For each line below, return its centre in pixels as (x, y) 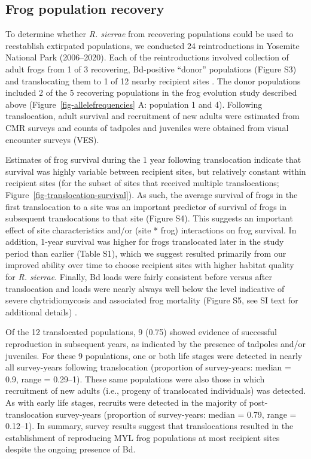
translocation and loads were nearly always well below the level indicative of (145, 288)
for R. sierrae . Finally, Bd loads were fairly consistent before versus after (139, 277)
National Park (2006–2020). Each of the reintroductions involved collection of (147, 57)
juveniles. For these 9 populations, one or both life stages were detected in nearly (154, 355)
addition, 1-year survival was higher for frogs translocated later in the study (145, 241)
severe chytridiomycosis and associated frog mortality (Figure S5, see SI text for (152, 300)
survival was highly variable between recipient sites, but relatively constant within (156, 171)
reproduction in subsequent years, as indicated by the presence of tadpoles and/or (155, 344)
